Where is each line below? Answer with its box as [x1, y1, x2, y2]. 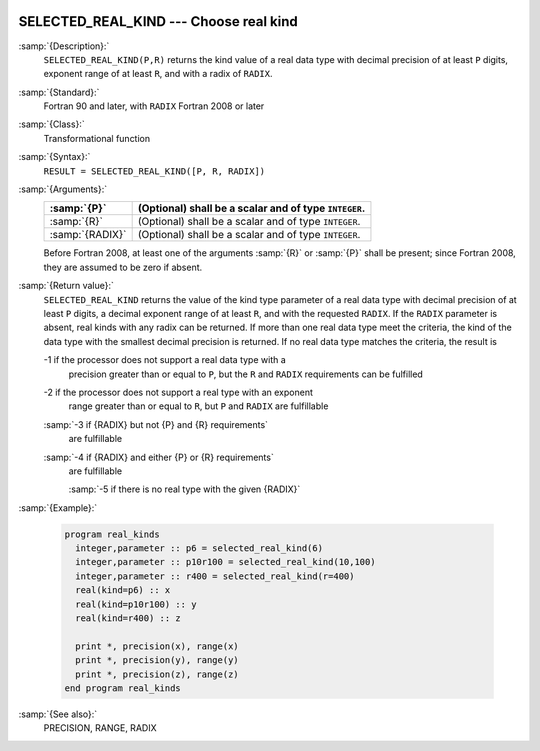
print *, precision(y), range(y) [75, 655, 239, 666]
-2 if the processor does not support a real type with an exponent [43, 386, 314, 398]
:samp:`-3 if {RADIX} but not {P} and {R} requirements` [43, 418, 269, 430]
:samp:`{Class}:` [18, 118, 85, 130]
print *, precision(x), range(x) [75, 640, 239, 652]
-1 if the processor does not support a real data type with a [43, 354, 287, 366]
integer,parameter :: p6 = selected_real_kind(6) [75, 543, 324, 554]
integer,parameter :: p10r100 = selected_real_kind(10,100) [75, 556, 376, 568]
